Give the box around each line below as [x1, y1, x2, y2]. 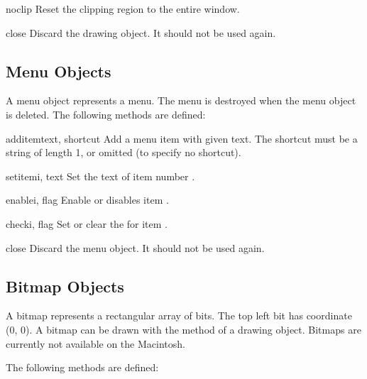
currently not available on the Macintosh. [6, 336, 185, 351]
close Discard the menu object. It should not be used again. [6, 240, 265, 255]
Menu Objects [6, 60, 111, 82]
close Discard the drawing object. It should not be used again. [6, 25, 276, 40]
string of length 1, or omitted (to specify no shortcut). [6, 145, 241, 160]
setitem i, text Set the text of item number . [6, 168, 195, 183]
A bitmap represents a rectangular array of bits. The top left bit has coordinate [6, 308, 352, 323]
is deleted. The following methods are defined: [6, 106, 206, 121]
